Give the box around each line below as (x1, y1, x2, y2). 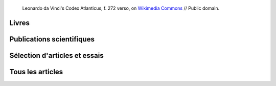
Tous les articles (9, 67, 63, 76)
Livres (9, 18, 30, 27)
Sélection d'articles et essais (9, 51, 104, 60)
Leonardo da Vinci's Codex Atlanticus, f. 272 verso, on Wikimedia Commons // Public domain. (22, 5, 220, 11)
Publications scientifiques (9, 35, 95, 44)
